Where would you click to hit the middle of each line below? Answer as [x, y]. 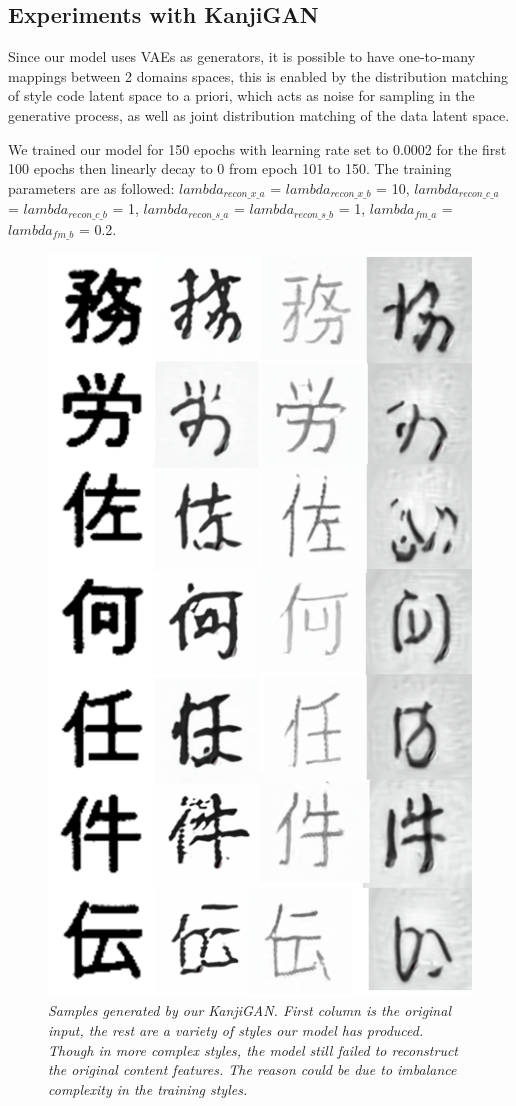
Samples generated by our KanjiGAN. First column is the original [249, 1010]
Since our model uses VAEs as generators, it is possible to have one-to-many [242, 56]
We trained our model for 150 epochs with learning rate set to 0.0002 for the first [257, 148]
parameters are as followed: [91, 187]
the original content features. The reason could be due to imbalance [252, 1069]
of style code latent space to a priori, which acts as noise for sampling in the [241, 95]
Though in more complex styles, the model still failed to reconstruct [253, 1049]
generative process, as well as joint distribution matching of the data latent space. [259, 114]
